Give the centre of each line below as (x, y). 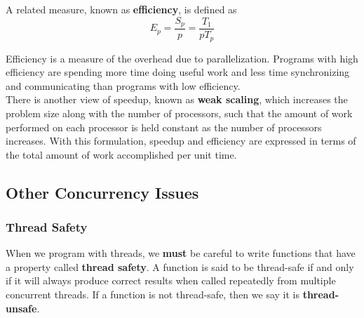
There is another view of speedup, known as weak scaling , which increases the (177, 99)
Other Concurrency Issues (102, 192)
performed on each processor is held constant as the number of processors (164, 127)
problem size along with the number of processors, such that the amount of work (179, 113)
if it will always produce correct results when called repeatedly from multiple (171, 280)
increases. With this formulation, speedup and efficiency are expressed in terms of (181, 141)
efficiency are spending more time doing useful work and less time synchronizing (178, 72)
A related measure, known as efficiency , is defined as (121, 9)
